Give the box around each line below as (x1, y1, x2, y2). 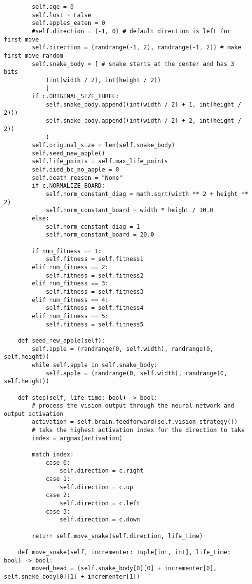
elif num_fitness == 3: (32, 280, 109, 287)
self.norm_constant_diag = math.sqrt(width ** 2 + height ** (45, 191, 249, 198)
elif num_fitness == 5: (32, 312, 109, 320)
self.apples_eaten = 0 (32, 20, 105, 27)
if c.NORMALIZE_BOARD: (32, 182, 105, 190)
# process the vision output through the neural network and (32, 402, 234, 410)
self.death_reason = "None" (32, 174, 123, 181)
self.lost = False (32, 11, 91, 19)
